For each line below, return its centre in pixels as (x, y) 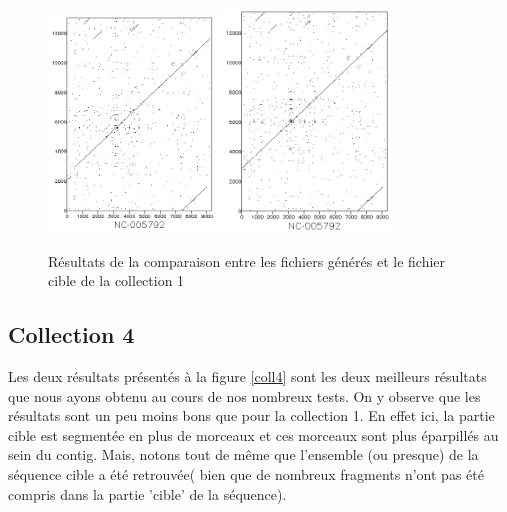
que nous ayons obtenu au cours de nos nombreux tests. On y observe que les (244, 395)
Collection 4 (71, 334)
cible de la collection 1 (116, 280)
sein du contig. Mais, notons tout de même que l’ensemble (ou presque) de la (243, 454)
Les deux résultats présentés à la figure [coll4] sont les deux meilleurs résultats (247, 375)
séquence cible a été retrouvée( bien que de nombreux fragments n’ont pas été (246, 473)
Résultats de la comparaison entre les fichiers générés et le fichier (247, 260)
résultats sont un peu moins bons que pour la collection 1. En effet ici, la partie (251, 415)
